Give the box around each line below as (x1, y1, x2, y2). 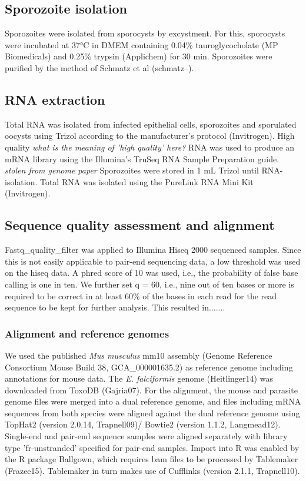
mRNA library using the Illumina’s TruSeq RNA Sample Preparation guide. (5, 152, 280, 165)
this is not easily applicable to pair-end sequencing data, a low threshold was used (5, 255, 301, 267)
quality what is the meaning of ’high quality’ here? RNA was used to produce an (5, 141, 295, 153)
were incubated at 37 (5, 38, 80, 51)
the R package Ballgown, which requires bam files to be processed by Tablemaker (5, 453, 298, 465)
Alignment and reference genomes (5, 326, 169, 340)
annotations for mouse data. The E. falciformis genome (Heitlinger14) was (5, 372, 273, 385)
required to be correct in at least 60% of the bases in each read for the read (5, 289, 277, 302)
